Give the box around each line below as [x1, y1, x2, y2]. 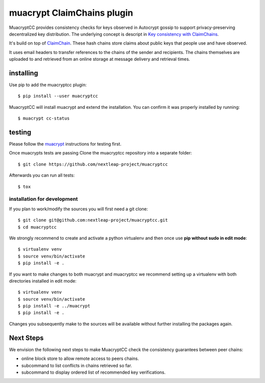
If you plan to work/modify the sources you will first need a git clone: [9, 206, 148, 212]
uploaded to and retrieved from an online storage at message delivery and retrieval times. [9, 56, 190, 62]
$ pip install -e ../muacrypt [18, 303, 91, 309]
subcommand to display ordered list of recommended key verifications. [21, 369, 166, 375]
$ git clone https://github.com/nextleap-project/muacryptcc [18, 161, 168, 167]
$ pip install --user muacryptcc [18, 93, 98, 99]
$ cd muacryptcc [18, 224, 57, 230]
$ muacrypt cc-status [18, 116, 70, 121]
